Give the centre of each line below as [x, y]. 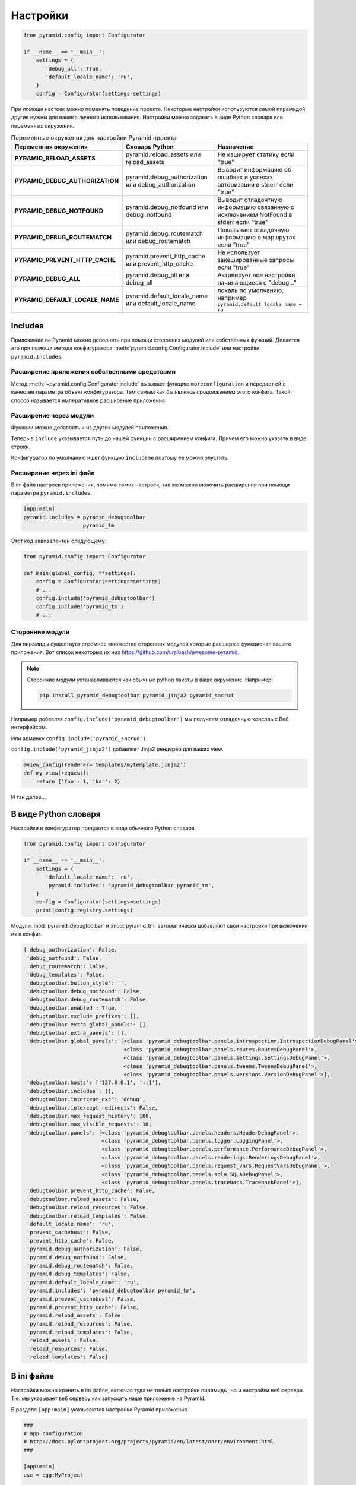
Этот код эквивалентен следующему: [59, 541]
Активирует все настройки [256, 275]
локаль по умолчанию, [251, 290]
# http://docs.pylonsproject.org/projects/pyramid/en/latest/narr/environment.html [149, 1442]
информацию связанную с [256, 207]
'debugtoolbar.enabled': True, [72, 1008]
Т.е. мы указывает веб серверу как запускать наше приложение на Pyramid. [108, 1398]
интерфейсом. [29, 727]
